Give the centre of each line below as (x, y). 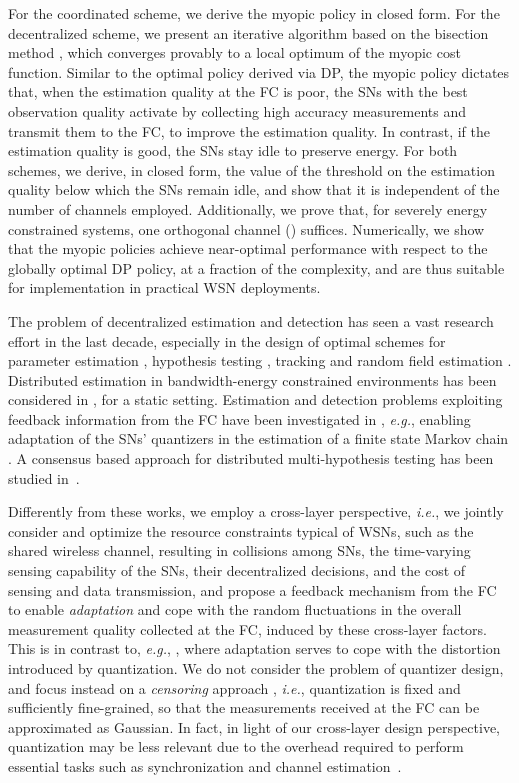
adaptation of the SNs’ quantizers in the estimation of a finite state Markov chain (258, 438)
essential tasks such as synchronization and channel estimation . (205, 765)
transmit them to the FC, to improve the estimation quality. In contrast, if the (249, 130)
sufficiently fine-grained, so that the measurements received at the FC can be (244, 707)
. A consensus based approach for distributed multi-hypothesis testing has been (251, 458)
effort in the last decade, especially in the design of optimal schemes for (227, 340)
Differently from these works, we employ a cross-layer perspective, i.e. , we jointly (256, 511)
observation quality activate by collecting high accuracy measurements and (237, 110)
